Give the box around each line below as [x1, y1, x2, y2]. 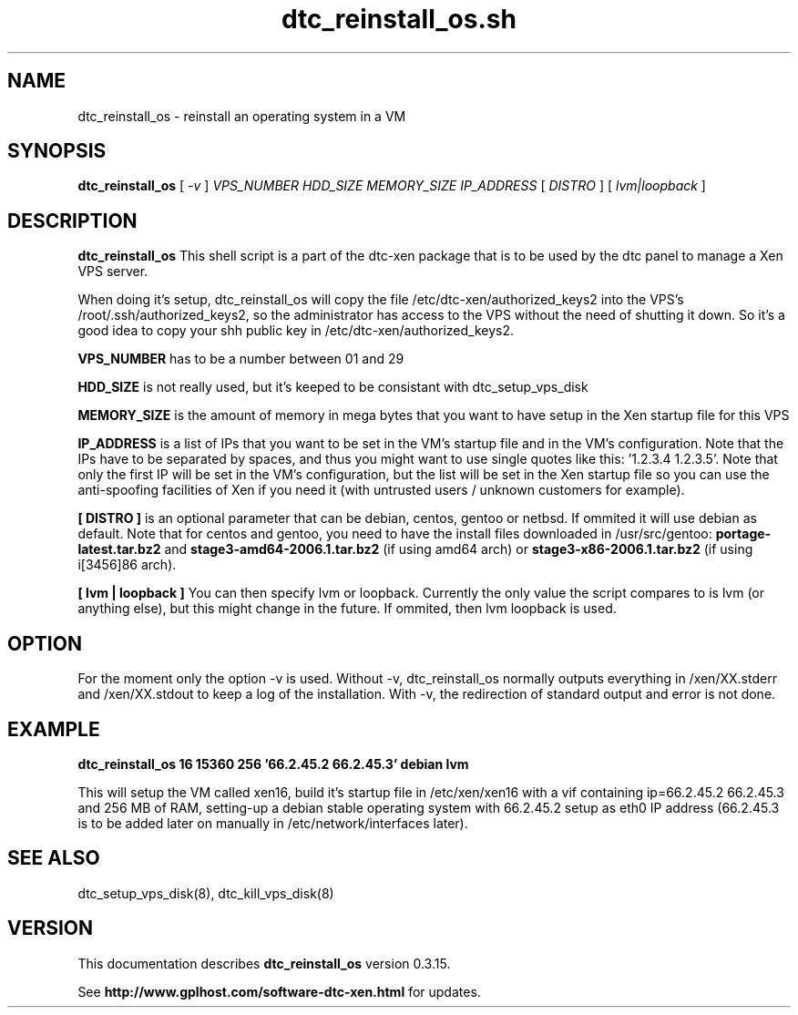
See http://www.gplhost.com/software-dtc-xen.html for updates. [77, 983, 481, 1000]
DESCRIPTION [7, 209, 138, 232]
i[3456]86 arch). [77, 557, 177, 573]
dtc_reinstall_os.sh [281, 4, 517, 35]
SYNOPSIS [7, 139, 107, 163]
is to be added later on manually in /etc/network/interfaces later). [77, 815, 468, 831]
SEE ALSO [7, 846, 100, 870]
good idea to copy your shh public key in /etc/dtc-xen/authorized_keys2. [77, 323, 515, 339]
